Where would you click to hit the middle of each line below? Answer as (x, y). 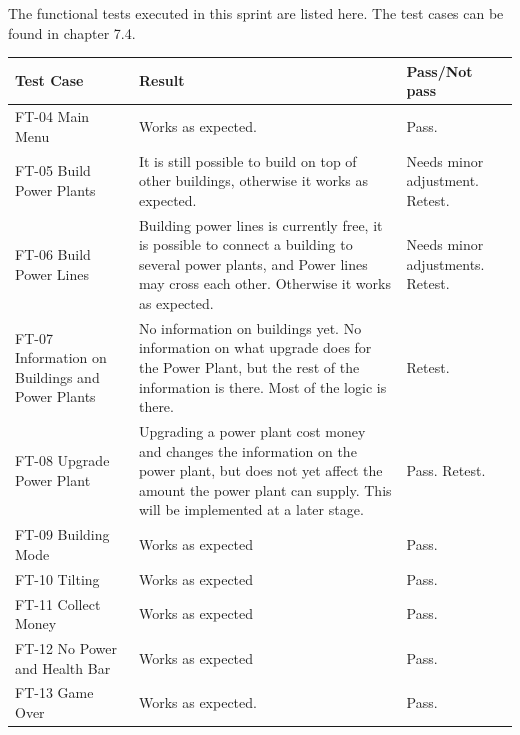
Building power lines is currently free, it (260, 224)
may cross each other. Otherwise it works (264, 283)
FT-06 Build (53, 253)
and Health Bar (63, 667)
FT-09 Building (62, 534)
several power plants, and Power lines (253, 263)
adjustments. (445, 263)
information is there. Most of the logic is (262, 386)
